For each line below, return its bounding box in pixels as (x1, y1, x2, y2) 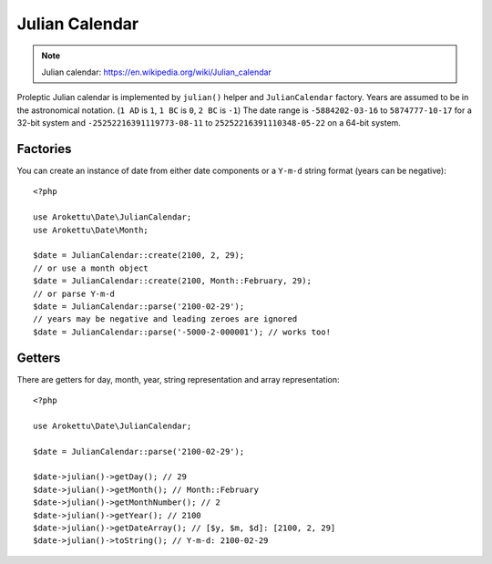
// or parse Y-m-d (33, 288, 116, 299)
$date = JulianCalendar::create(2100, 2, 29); (33, 251, 245, 261)
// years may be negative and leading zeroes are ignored (33, 314, 298, 324)
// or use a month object (33, 262, 149, 273)
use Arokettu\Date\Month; (33, 224, 149, 235)
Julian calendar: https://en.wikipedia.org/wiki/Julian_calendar (41, 67, 272, 77)
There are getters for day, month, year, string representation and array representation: (16, 374, 340, 385)
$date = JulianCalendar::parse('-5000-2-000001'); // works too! (33, 326, 332, 337)
